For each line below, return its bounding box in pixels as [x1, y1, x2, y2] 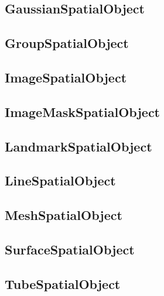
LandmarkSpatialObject [5, 137, 152, 155]
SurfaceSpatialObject [5, 240, 135, 258]
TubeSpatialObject [5, 274, 121, 292]
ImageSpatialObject [5, 68, 127, 86]
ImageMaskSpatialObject [5, 102, 160, 121]
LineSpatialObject [5, 171, 116, 190]
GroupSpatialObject [5, 34, 129, 52]
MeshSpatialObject [5, 206, 122, 224]
